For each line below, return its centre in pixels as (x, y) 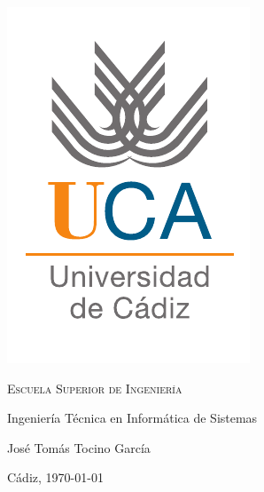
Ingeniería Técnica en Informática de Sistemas (132, 418)
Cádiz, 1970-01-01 (55, 477)
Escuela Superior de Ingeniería (95, 388)
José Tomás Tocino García (79, 447)
